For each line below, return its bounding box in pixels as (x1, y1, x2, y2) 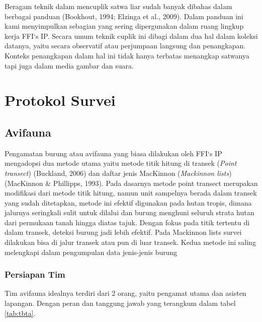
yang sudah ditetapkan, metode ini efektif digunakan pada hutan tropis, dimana (5, 197, 252, 208)
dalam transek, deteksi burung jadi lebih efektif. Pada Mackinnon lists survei (5, 227, 242, 237)
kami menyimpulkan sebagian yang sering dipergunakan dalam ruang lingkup (5, 21, 244, 31)
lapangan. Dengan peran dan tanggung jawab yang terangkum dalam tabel (5, 298, 236, 308)
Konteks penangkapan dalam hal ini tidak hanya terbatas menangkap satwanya (5, 50, 249, 60)
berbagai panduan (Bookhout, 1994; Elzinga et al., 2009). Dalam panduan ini (5, 11, 243, 21)
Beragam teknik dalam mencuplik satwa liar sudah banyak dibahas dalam (5, 1, 232, 11)
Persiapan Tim (5, 268, 65, 281)
